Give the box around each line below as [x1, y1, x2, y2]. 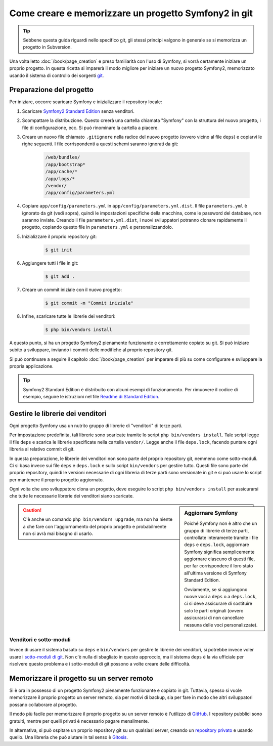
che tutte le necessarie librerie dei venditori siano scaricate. [9, 493, 134, 499]
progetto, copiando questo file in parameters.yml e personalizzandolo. [22, 224, 173, 230]
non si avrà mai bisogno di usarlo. [23, 530, 94, 536]
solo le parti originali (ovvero [184, 607, 244, 613]
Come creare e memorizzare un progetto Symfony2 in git [9, 8, 253, 19]
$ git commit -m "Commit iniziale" [45, 300, 133, 306]
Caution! [23, 507, 42, 513]
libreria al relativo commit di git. [9, 446, 75, 452]
